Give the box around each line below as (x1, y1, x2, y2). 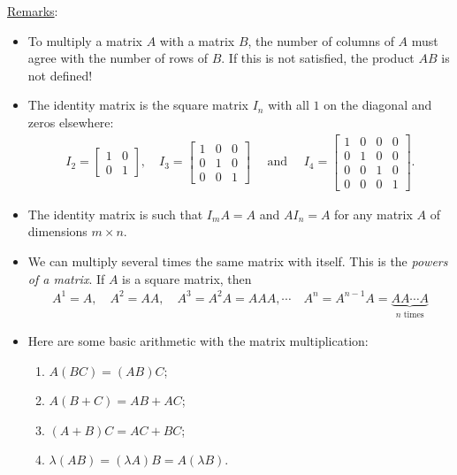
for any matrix (334, 204, 413, 223)
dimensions (27, 222, 88, 241)
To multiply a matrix (27, 31, 142, 50)
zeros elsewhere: (27, 112, 114, 131)
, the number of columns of (248, 31, 394, 50)
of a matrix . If (27, 269, 105, 287)
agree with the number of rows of (27, 49, 208, 67)
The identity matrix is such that (27, 204, 203, 223)
